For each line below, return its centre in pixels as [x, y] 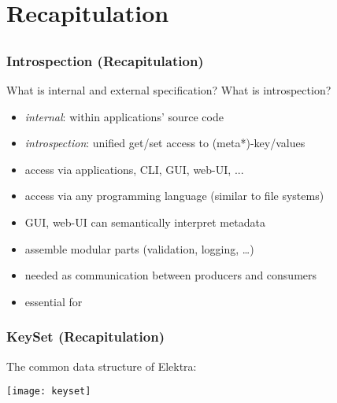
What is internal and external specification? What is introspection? [169, 90]
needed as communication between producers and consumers [171, 275]
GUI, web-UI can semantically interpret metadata [145, 222]
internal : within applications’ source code [124, 116]
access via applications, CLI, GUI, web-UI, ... [134, 169]
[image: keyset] [49, 392]
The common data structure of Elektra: [102, 366]
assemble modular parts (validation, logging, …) [139, 248]
